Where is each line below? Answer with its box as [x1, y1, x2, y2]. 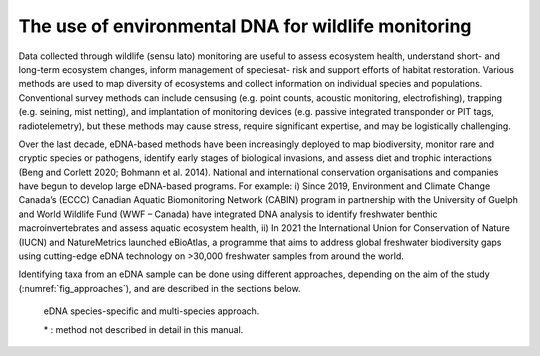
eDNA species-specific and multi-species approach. [43, 305, 260, 317]
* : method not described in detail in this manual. [43, 323, 244, 335]
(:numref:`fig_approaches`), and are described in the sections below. [18, 282, 301, 294]
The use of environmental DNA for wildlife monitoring [18, 15, 472, 37]
